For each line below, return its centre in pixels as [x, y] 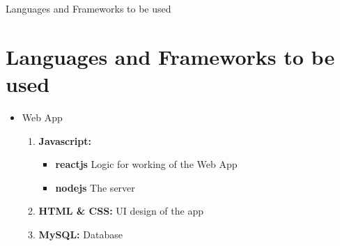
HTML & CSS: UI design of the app [121, 211]
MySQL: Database [80, 234]
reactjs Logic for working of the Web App [146, 164]
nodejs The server [95, 187]
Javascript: [65, 140]
